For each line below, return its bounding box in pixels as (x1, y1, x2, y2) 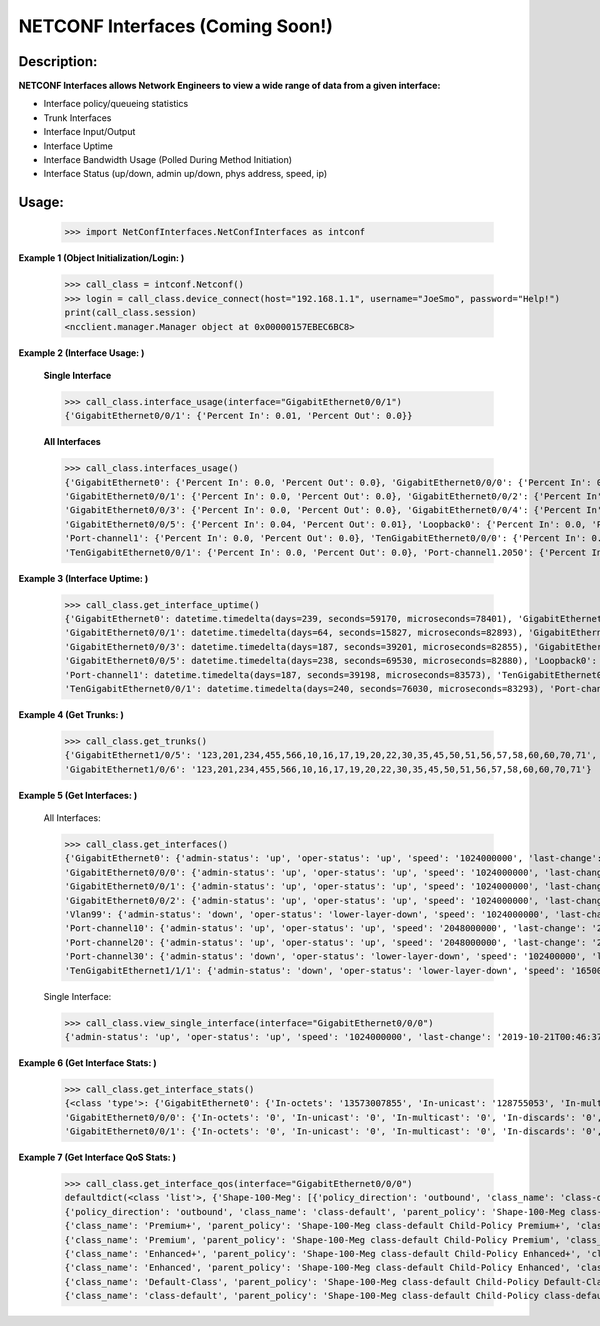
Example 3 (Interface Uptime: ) (18, 572, 149, 584)
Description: (18, 53, 98, 70)
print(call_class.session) (64, 307, 197, 319)
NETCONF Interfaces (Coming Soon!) (18, 15, 334, 37)
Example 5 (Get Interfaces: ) (18, 789, 138, 801)
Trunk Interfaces (43, 111, 112, 124)
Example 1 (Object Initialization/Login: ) (18, 252, 185, 264)
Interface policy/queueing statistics (43, 98, 189, 110)
